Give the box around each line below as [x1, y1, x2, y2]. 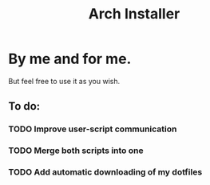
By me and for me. [8, 50, 132, 68]
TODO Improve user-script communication [8, 123, 177, 135]
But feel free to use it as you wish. [8, 76, 121, 86]
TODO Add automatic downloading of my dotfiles [8, 167, 203, 178]
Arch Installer [88, 5, 180, 23]
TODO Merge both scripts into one [8, 145, 144, 156]
